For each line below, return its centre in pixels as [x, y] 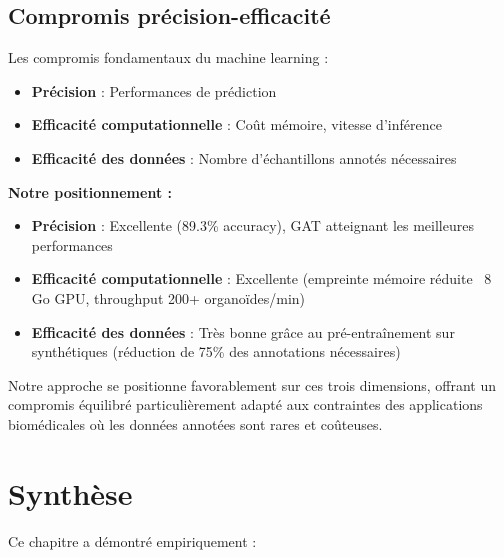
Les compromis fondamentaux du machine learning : [168, 57]
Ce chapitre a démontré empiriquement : [132, 540]
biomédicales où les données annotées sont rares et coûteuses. [195, 423]
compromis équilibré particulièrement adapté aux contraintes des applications [245, 404]
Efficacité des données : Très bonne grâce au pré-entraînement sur [243, 331]
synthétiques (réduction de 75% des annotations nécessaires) [216, 351]
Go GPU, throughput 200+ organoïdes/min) [168, 297]
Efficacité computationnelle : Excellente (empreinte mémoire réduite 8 [261, 278]
